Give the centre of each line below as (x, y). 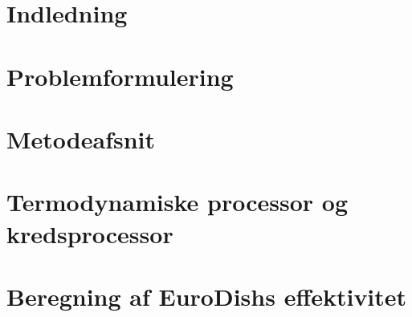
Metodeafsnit (81, 138)
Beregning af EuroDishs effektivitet (207, 296)
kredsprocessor (90, 233)
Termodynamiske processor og (177, 202)
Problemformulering (120, 76)
